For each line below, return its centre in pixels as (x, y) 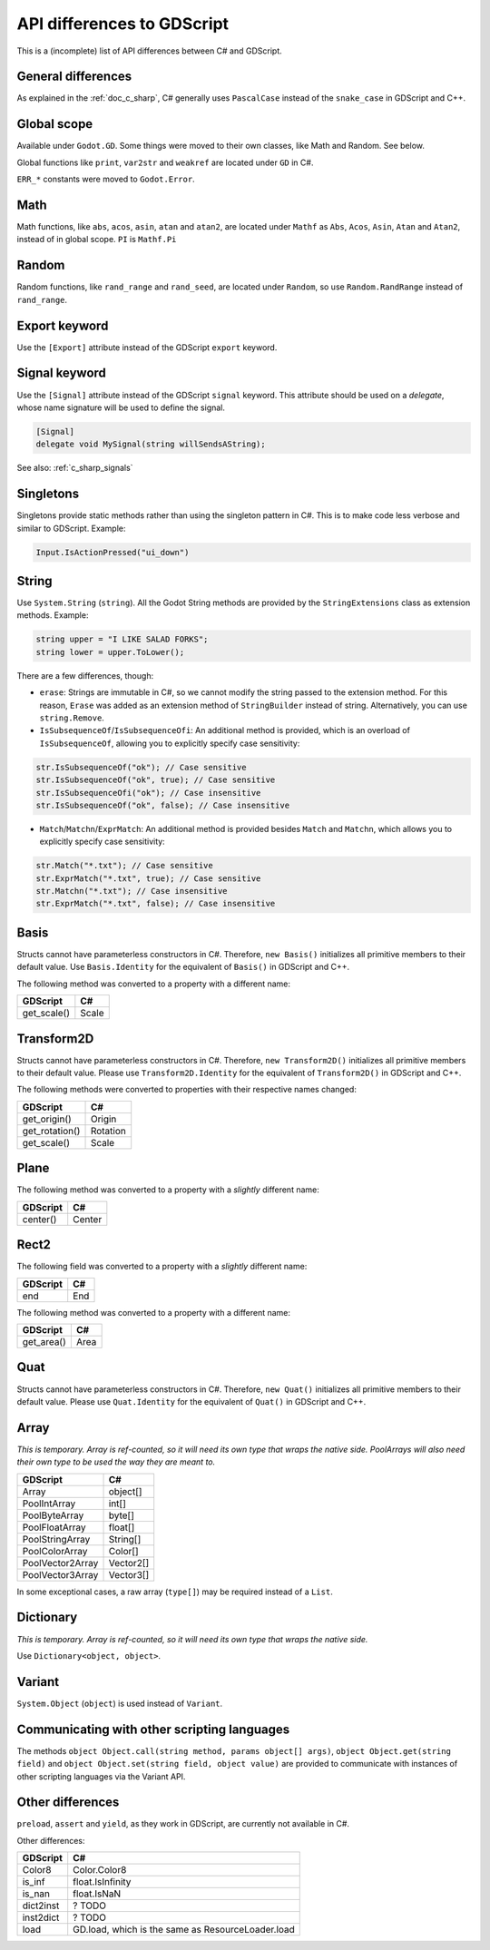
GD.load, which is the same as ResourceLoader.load (184, 1930)
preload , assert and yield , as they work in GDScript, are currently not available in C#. (183, 1824)
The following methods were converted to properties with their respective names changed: (187, 1090)
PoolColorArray (55, 1551)
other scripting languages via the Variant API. (101, 1776)
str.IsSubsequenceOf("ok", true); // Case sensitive (156, 780)
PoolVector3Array (60, 1574)
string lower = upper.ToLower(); (110, 652)
